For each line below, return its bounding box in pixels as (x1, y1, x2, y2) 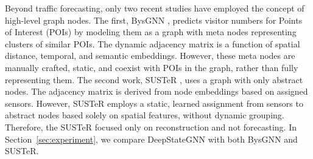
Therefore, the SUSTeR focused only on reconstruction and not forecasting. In (5, 120, 297, 133)
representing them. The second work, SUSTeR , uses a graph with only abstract (5, 73, 303, 86)
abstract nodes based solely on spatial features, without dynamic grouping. (5, 109, 284, 121)
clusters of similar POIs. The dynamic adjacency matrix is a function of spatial (5, 37, 300, 50)
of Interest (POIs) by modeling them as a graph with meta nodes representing (5, 25, 297, 38)
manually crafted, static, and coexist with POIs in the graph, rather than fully (5, 61, 298, 73)
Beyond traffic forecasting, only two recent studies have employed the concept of (5, 2, 304, 14)
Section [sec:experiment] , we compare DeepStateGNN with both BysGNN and (5, 132, 298, 145)
